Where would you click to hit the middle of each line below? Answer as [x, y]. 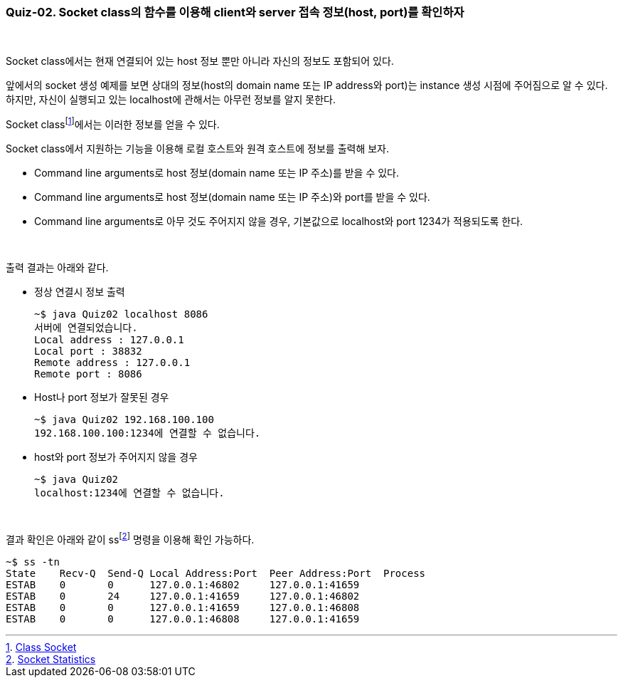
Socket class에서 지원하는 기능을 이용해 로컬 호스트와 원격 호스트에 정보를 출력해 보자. [198, 149]
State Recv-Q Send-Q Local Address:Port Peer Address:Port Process [216, 573]
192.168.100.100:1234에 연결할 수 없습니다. [148, 433]
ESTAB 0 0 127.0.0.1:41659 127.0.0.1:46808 [183, 607]
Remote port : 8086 [88, 374]
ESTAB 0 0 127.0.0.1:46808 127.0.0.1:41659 [183, 619]
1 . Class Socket [41, 647]
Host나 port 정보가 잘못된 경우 [102, 397]
